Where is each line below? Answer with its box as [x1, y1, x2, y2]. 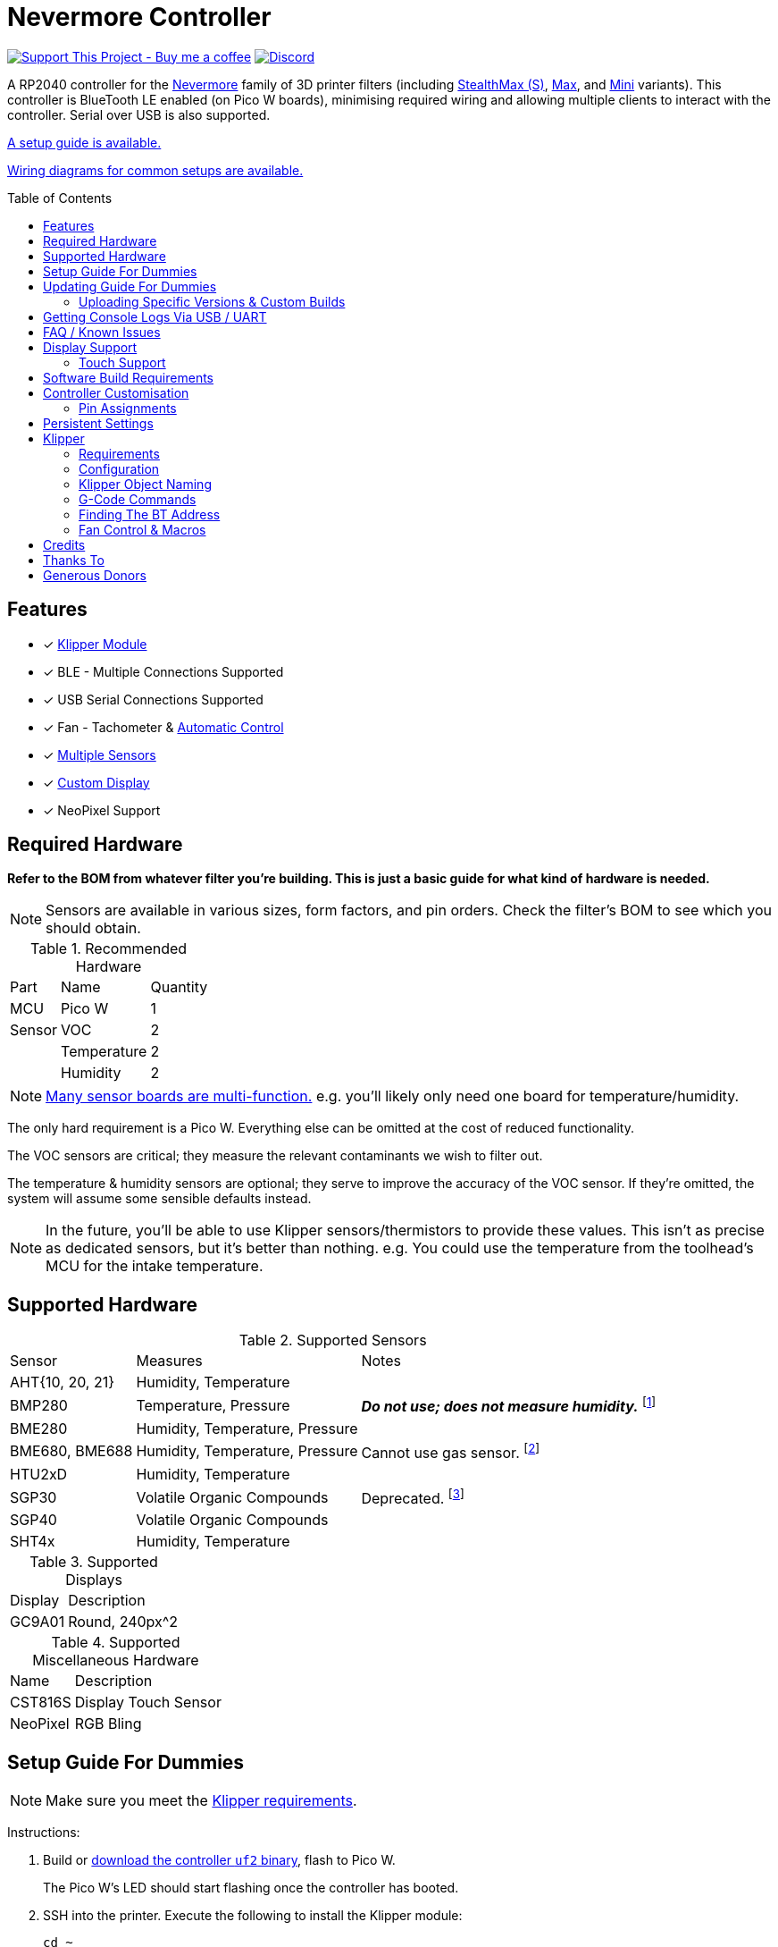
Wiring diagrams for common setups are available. [7, 162, 304, 178]
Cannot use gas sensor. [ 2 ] [361, 1440, 540, 1462]
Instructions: [7, 1825, 80, 1841]
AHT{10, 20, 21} [10, 1373, 115, 1392]
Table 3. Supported [29, 1553, 158, 1572]
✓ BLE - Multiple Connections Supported [43, 663, 284, 679]
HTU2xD [10, 1464, 68, 1483]
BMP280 [10, 1395, 68, 1414]
